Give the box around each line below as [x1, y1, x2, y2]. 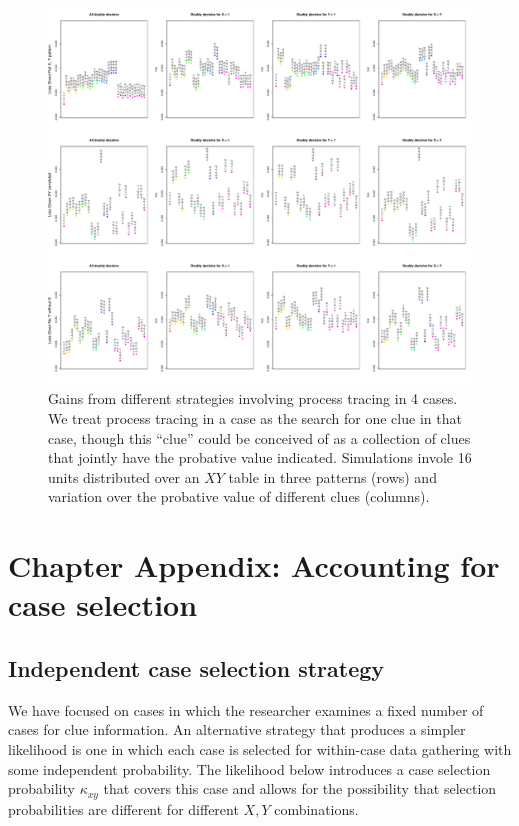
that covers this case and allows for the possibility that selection [103, 778, 497, 799]
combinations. [274, 798, 359, 819]
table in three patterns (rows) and [228, 466, 437, 487]
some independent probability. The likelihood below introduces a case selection [8, 758, 491, 779]
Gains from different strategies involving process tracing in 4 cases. [48, 388, 458, 409]
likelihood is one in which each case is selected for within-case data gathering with [8, 738, 512, 759]
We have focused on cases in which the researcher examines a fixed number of [8, 699, 484, 720]
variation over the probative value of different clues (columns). [48, 486, 430, 507]
